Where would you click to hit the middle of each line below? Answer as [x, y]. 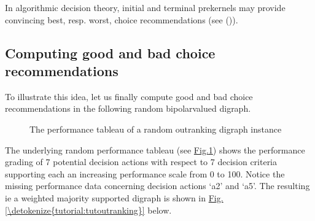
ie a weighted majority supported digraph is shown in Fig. [114, 197]
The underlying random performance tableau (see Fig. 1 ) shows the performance [155, 149]
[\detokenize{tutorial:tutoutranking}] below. [88, 210]
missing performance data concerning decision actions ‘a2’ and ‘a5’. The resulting [157, 186]
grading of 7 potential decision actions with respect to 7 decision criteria [141, 162]
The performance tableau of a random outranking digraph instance [156, 129]
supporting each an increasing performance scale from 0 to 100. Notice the [145, 173]
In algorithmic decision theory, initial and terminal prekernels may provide [145, 7]
